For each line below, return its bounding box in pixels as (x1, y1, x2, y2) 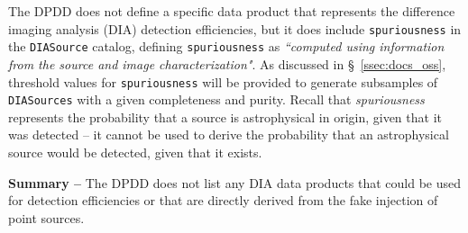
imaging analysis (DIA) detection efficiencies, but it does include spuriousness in (8, 19, 462, 38)
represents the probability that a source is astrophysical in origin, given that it (8, 107, 442, 126)
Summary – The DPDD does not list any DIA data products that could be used (8, 173, 462, 192)
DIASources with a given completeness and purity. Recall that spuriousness (8, 90, 425, 109)
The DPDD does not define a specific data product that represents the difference (8, 2, 455, 20)
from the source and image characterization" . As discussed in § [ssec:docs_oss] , (8, 54, 446, 73)
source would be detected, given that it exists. (8, 143, 262, 161)
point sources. (8, 208, 85, 227)
